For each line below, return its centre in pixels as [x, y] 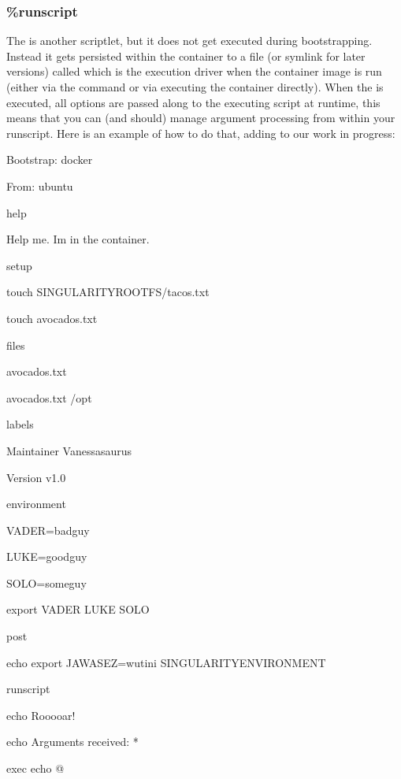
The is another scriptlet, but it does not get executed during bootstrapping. [189, 41]
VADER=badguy [48, 530]
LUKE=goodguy [47, 556]
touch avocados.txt [52, 318]
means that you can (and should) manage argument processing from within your [201, 118]
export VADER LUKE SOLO [78, 609]
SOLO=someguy [46, 582]
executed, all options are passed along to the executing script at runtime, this [193, 102]
